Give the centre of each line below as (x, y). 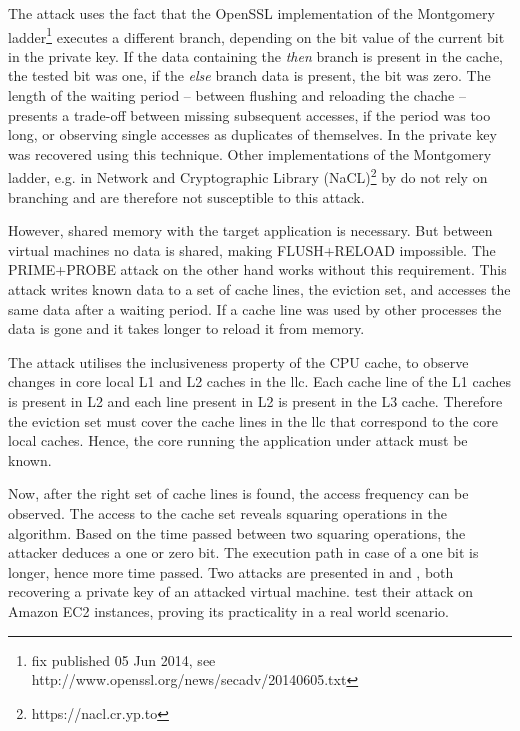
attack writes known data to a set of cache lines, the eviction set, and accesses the (259, 289)
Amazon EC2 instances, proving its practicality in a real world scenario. (228, 610)
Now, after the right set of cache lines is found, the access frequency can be (238, 493)
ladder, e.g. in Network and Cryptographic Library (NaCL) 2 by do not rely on (248, 176)
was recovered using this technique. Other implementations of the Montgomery (250, 153)
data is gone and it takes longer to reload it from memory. (186, 328)
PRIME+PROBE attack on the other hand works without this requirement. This (257, 269)
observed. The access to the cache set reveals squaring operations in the (227, 512)
